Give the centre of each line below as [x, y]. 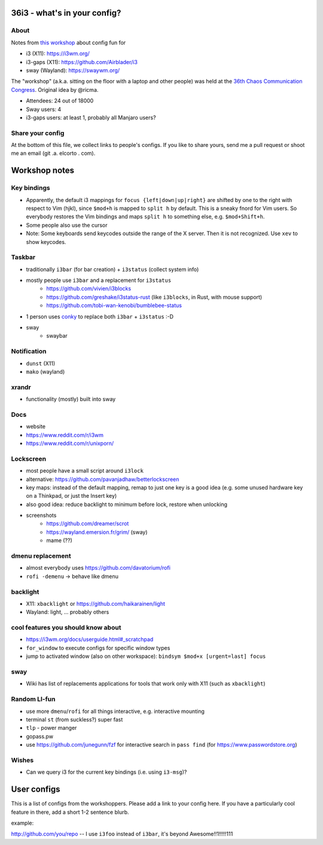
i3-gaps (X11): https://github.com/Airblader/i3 [82, 62]
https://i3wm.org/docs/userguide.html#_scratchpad [90, 639]
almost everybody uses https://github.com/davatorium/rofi [98, 568]
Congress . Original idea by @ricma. [55, 89]
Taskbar [23, 257]
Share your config [38, 133]
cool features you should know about [66, 628]
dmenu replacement [41, 556]
